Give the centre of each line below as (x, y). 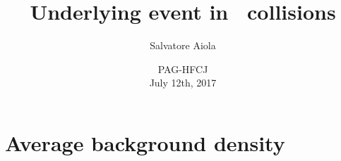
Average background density (145, 142)
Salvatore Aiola (183, 45)
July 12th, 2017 (183, 83)
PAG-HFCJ (183, 69)
